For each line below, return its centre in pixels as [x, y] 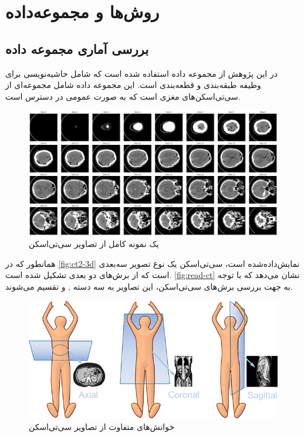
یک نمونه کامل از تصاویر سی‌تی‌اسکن [94, 244]
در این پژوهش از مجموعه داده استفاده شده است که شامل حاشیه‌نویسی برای [141, 73]
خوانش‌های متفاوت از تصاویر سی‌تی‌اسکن [102, 427]
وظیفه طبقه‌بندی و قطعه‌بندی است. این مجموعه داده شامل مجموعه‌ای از [133, 85]
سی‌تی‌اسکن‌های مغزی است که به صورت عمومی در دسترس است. [123, 96]
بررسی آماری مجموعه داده [77, 48]
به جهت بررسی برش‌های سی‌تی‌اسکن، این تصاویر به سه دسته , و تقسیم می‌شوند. [149, 286]
